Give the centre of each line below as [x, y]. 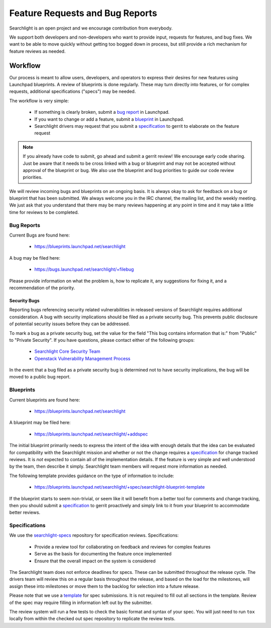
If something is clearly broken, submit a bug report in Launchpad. [102, 112]
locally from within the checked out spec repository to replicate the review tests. [92, 618]
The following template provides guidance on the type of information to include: [92, 476]
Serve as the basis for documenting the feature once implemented [103, 554]
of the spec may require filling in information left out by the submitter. [81, 602]
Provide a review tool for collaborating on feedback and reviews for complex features [122, 547]
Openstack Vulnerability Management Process [82, 358]
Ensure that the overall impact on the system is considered [95, 561]
